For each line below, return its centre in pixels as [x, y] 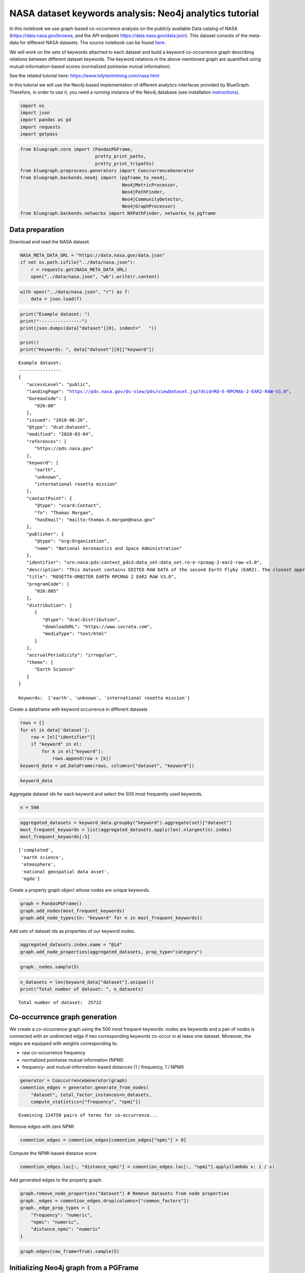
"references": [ [47, 441]
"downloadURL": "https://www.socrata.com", [97, 627]
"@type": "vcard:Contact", [68, 506]
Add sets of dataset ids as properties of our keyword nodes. [72, 931]
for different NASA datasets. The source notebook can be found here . [93, 43]
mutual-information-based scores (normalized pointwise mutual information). [90, 66]
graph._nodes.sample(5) [50, 967]
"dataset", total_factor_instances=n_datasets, [91, 1095]
